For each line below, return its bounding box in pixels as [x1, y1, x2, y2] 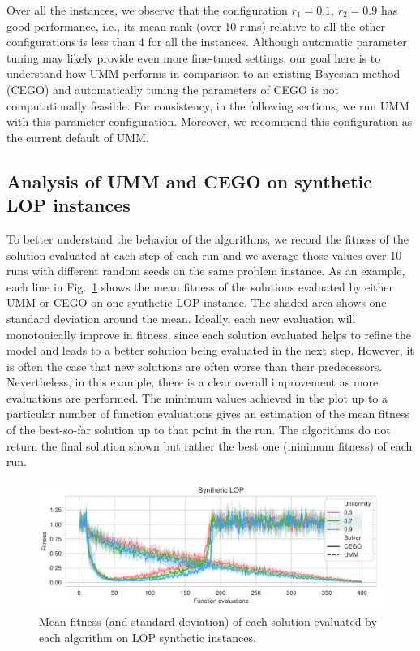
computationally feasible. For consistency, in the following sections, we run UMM [6, 97, 409, 114]
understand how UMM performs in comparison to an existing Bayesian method [6, 65, 401, 82]
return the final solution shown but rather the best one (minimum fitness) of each [6, 437, 413, 454]
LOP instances [6, 192, 131, 218]
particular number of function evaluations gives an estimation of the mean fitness [6, 405, 410, 422]
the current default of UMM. [6, 128, 149, 145]
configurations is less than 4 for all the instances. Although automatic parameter [6, 33, 407, 50]
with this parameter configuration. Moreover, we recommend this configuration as [6, 113, 413, 130]
